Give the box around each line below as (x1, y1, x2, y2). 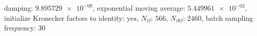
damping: (4, 3, 33, 13)
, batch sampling (201, 12, 253, 23)
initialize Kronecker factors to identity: (4, 12, 125, 23)
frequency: (4, 22, 36, 33)
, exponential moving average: (92, 3, 185, 13)
